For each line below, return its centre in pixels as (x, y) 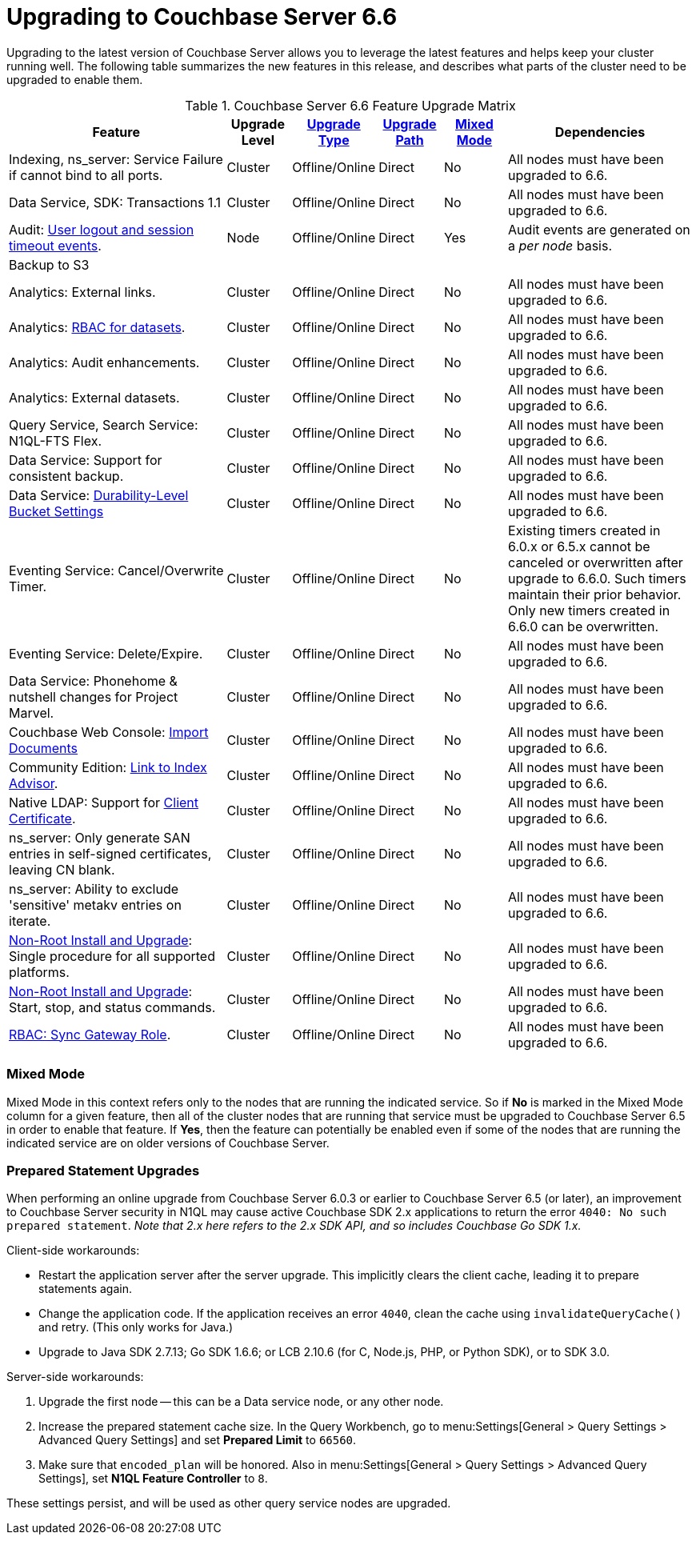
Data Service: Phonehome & (93, 680)
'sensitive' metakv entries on (95, 905)
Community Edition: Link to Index (108, 767)
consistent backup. (66, 476)
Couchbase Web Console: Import (109, 732)
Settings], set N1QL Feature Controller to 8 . (153, 1479)
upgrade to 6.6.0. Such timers (597, 578)
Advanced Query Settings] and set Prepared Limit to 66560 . (198, 1440)
